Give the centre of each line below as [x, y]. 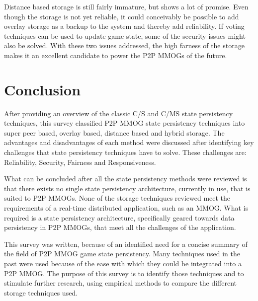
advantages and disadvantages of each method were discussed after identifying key [129, 142]
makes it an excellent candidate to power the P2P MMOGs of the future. [116, 55]
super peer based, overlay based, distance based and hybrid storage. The [114, 132]
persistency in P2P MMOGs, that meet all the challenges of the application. [120, 227]
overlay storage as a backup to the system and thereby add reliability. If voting [124, 26]
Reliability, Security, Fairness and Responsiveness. [80, 162]
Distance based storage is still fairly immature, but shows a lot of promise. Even [126, 6]
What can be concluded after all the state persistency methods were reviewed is [126, 179]
